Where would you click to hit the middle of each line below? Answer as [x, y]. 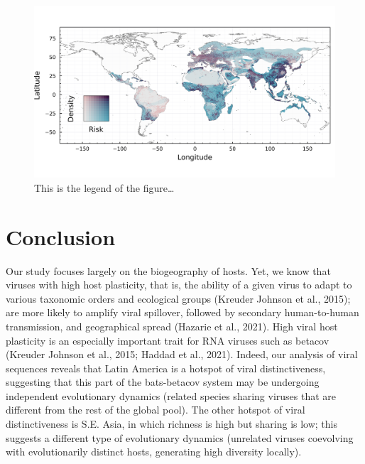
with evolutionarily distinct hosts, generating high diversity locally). [154, 452]
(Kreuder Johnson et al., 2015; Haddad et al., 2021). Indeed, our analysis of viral [182, 354]
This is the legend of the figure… [104, 187]
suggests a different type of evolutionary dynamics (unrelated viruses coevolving [180, 437]
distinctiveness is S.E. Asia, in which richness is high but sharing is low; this [172, 424]
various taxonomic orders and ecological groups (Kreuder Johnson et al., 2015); [178, 298]
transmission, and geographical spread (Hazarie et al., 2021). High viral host [172, 326]
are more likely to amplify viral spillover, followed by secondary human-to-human [182, 312]
